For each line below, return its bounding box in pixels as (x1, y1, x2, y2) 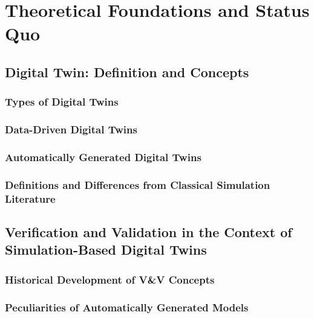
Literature (5, 191, 56, 206)
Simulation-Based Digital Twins (5, 240, 207, 259)
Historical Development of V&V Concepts (5, 272, 215, 287)
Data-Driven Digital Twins (5, 122, 137, 137)
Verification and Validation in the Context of (5, 223, 292, 241)
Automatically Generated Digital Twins (5, 149, 201, 164)
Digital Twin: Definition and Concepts (5, 62, 249, 81)
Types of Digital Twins (5, 94, 119, 109)
